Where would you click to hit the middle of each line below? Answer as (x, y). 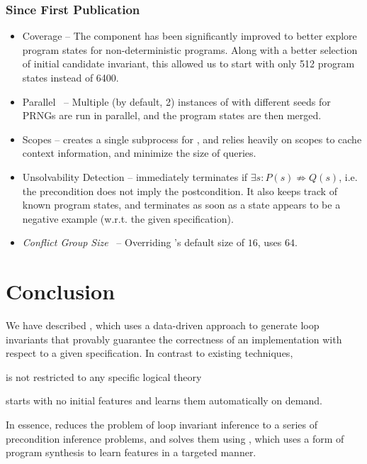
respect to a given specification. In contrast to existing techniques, (149, 353)
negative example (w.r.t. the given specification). (128, 218)
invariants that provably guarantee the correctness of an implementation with (174, 339)
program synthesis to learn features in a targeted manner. (131, 452)
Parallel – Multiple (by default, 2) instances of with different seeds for (176, 101)
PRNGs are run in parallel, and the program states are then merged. (172, 115)
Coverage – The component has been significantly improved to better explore (190, 36)
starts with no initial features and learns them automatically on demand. (164, 401)
